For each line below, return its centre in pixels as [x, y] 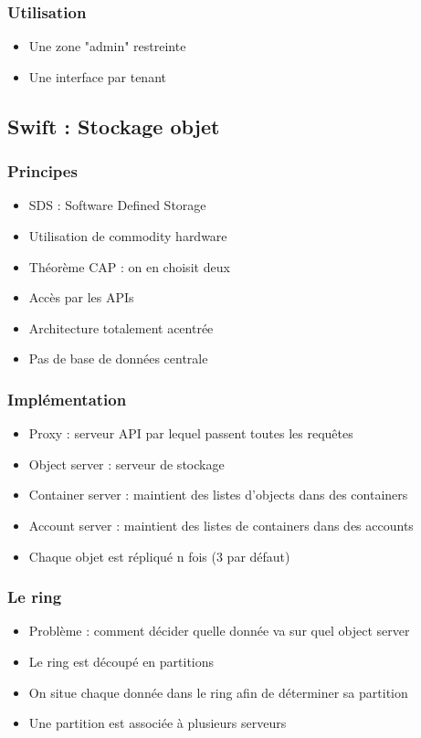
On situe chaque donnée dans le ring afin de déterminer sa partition [218, 692]
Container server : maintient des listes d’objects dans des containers [218, 495]
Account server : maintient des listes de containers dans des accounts [221, 525]
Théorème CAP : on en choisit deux [129, 266]
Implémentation [67, 399]
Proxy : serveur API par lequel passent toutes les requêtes [191, 433]
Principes [42, 171]
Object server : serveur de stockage [126, 464]
